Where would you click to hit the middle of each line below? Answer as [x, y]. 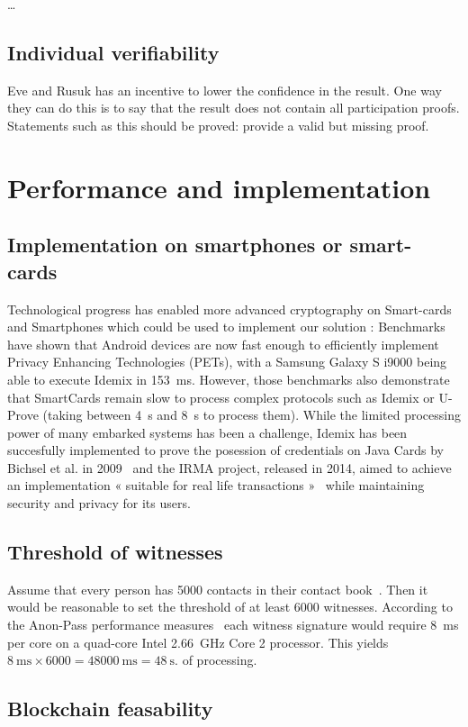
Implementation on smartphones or [175, 245]
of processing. [220, 660]
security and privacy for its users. [99, 503]
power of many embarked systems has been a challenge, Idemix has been [207, 432]
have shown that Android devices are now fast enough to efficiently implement [223, 344]
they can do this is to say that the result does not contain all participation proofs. [234, 108]
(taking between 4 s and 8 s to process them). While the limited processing [252, 415]
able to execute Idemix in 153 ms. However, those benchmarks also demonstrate [229, 379]
